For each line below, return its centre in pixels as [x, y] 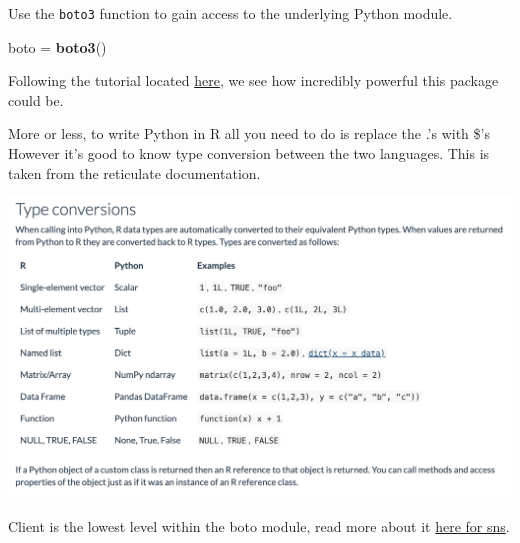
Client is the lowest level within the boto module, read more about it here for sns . [259, 525]
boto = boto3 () [57, 46]
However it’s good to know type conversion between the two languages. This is [249, 153]
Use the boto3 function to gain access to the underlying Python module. [230, 13]
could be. [36, 99]
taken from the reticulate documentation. [134, 172]
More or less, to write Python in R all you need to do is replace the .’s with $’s [249, 133]
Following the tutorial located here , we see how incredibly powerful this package [253, 80]
